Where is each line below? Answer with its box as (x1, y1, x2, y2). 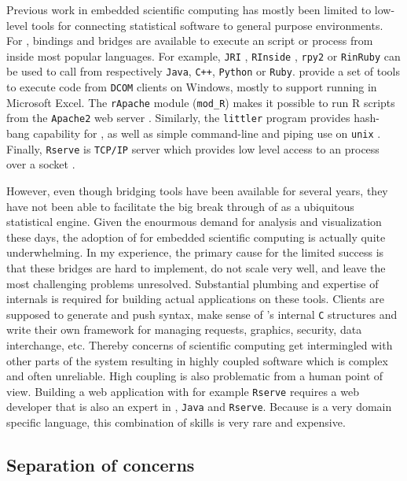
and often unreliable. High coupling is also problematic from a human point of (6, 368, 383, 384)
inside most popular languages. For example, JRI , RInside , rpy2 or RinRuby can (6, 47, 401, 64)
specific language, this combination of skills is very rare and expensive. (6, 414, 346, 431)
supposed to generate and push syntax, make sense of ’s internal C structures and (6, 305, 398, 322)
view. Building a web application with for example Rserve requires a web (6, 383, 359, 399)
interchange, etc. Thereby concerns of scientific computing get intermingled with (6, 336, 393, 353)
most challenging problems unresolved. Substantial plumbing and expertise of (6, 275, 379, 291)
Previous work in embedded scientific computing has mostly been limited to (6, 2, 372, 17)
